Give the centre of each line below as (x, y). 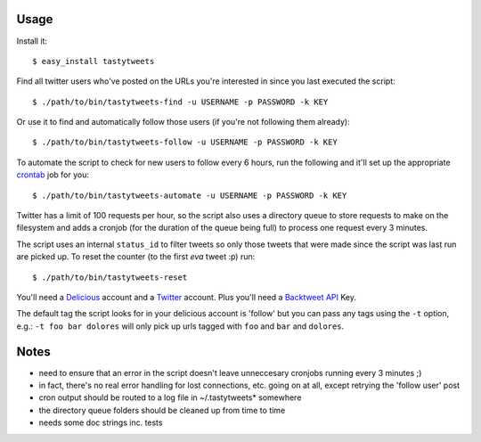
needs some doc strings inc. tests (101, 422)
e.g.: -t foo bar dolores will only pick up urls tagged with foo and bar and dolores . (180, 326)
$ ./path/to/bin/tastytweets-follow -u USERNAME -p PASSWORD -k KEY (185, 142)
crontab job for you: (53, 175)
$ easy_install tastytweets (94, 61)
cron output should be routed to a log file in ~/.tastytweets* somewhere (170, 397)
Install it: (32, 41)
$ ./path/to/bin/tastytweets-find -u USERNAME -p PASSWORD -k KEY (180, 102)
